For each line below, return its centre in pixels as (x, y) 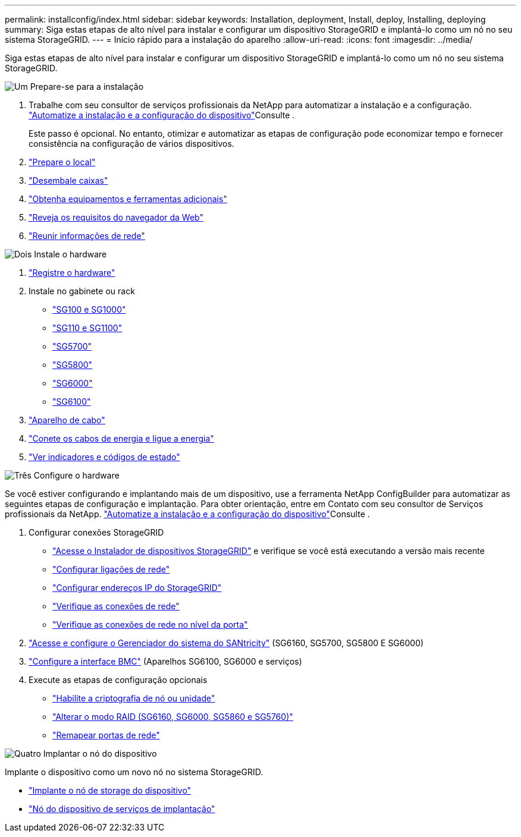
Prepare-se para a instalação (87, 86)
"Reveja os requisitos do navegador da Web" (116, 217)
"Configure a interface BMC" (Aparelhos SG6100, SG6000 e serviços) (165, 661)
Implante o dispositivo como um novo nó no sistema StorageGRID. (134, 772)
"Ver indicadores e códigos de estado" (104, 457)
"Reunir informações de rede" (87, 236)
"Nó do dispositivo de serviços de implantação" (122, 809)
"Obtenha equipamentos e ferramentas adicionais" (128, 199)
